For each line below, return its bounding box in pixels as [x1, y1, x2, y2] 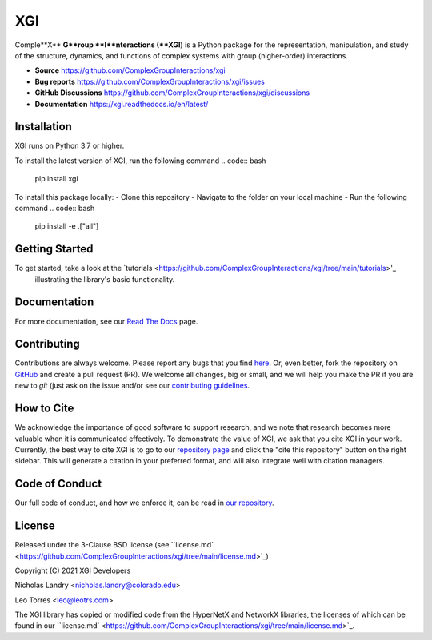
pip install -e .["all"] [34, 221, 99, 231]
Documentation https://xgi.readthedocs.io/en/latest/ [34, 99, 209, 109]
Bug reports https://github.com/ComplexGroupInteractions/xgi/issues [34, 77, 266, 86]
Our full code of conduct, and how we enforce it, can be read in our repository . [14, 498, 275, 507]
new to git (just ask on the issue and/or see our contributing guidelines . [14, 380, 250, 391]
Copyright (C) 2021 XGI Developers [14, 566, 131, 575]
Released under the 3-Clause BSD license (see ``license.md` [14, 540, 214, 550]
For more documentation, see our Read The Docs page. [14, 316, 198, 326]
